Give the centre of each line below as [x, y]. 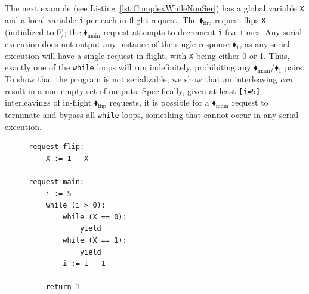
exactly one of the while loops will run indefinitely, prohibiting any [128, 67]
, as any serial [265, 44]
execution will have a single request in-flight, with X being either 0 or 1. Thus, [147, 55]
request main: [57, 182]
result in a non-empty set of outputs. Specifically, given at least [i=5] [133, 90]
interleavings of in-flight [48, 102]
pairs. [295, 67]
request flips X [240, 19]
